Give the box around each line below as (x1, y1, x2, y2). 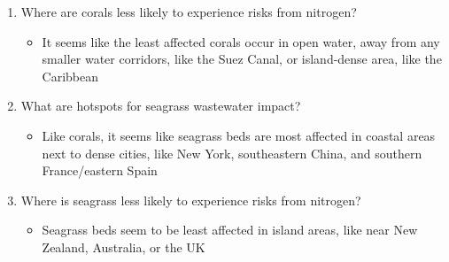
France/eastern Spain (42, 161, 158, 180)
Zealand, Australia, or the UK (42, 237, 205, 256)
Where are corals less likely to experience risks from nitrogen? (20, 3, 357, 20)
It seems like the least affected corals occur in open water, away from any (42, 32, 440, 50)
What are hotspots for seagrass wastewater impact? (20, 96, 301, 115)
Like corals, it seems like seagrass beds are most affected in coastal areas (42, 126, 436, 144)
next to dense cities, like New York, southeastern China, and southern (42, 143, 422, 162)
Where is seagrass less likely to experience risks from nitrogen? (20, 190, 361, 209)
